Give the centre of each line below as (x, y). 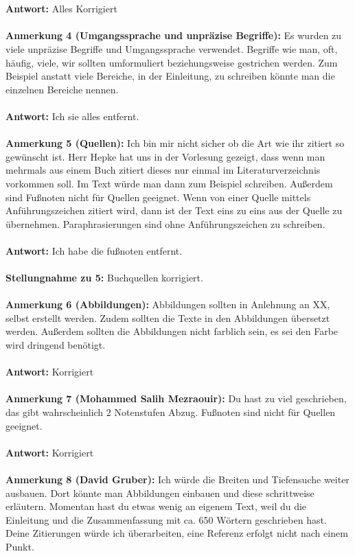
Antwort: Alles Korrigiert (61, 9)
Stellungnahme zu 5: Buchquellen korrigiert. (104, 278)
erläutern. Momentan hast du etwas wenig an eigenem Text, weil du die (156, 506)
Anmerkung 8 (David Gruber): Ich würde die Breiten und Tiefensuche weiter (177, 479)
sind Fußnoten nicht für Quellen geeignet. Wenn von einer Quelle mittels (158, 197)
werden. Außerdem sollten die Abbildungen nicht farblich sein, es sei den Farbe (172, 331)
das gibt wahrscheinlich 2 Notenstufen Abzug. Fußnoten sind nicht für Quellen (171, 412)
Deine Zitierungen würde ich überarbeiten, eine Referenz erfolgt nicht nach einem (177, 533)
